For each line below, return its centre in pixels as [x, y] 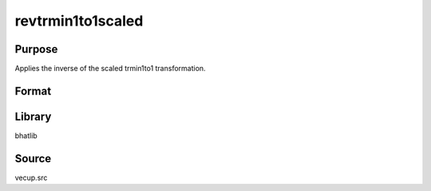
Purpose [36, 49]
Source [33, 159]
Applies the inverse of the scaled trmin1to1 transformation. [111, 69]
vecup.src [31, 177]
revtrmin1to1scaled [79, 21]
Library [33, 116]
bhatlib [26, 135]
